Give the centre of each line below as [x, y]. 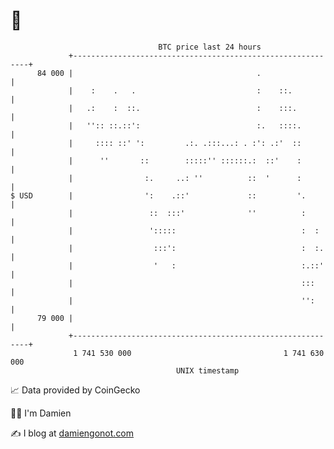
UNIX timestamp [207, 370]
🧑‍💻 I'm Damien [41, 413]
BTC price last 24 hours [210, 47]
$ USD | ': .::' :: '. [158, 195]
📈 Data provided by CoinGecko [75, 390]
